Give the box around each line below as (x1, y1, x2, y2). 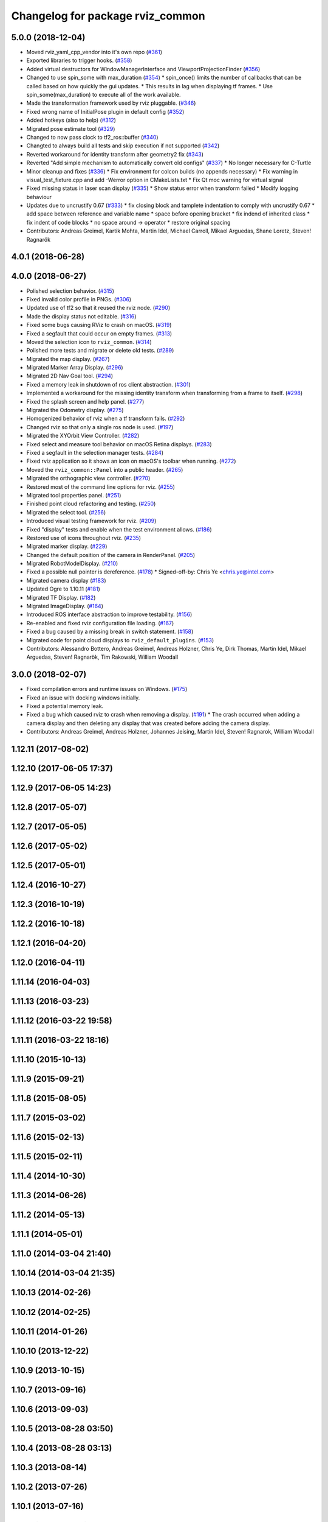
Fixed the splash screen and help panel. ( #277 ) (26, 398, 145, 405)
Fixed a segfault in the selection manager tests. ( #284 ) (26, 449, 164, 456)
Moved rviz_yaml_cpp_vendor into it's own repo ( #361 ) (26, 49, 163, 56)
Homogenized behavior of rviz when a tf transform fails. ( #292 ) (26, 415, 185, 423)
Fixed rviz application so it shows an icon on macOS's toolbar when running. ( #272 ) (26, 457, 236, 465)
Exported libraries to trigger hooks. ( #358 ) (26, 57, 132, 64)
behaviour (26, 193, 52, 200)
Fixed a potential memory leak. (26, 703, 104, 710)
